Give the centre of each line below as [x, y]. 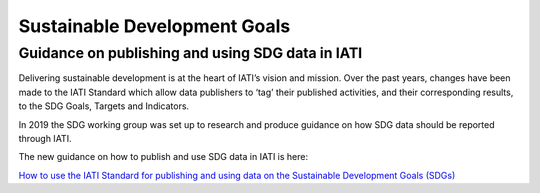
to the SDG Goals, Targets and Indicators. [104, 106]
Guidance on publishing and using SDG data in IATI [190, 53]
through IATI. [45, 138]
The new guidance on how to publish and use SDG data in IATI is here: [163, 157]
